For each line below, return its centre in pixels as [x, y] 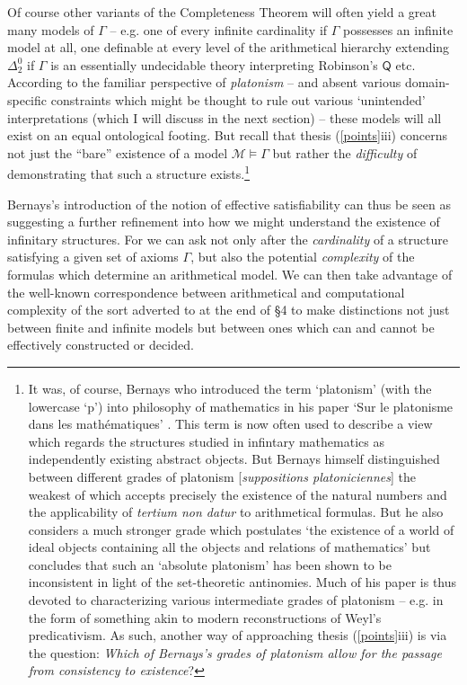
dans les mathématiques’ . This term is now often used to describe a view [230, 424]
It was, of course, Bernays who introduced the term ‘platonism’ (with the [230, 388]
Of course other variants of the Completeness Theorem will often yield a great [222, 12]
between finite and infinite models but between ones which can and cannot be [221, 327]
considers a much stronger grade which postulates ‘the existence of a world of [241, 529]
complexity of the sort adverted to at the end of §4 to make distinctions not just [229, 310]
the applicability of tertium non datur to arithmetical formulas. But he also [236, 512]
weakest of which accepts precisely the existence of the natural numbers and [238, 494]
